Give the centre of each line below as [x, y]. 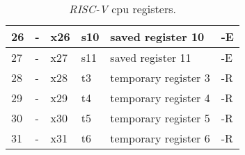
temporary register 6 [160, 138]
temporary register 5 [160, 118]
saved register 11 [151, 57]
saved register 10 [157, 36]
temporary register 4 [160, 98]
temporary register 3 [160, 77]
